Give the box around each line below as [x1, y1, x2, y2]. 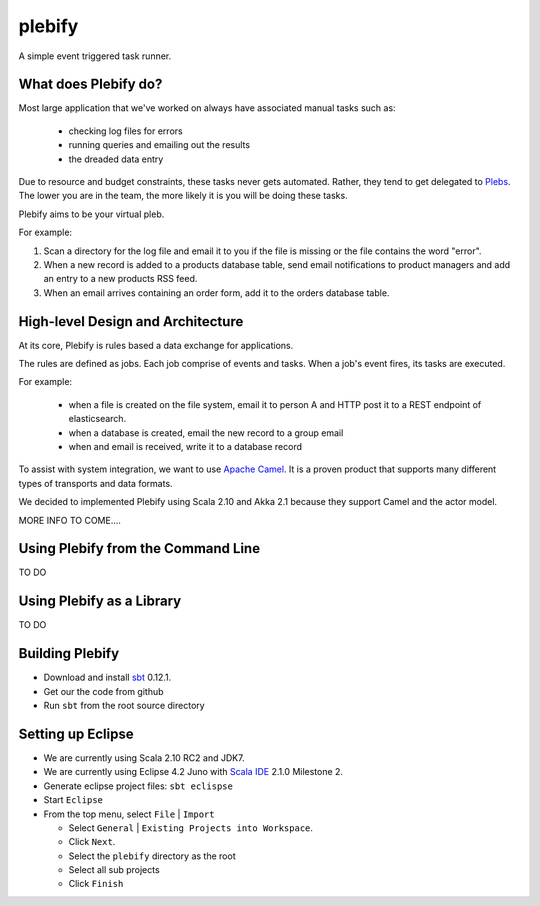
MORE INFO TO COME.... [18, 514, 122, 526]
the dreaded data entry [68, 153, 164, 165]
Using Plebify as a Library [18, 593, 182, 610]
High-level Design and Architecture [18, 313, 244, 330]
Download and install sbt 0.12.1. [43, 671, 172, 684]
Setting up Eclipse [18, 725, 134, 742]
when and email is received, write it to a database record [68, 441, 303, 452]
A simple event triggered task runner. [18, 50, 172, 62]
